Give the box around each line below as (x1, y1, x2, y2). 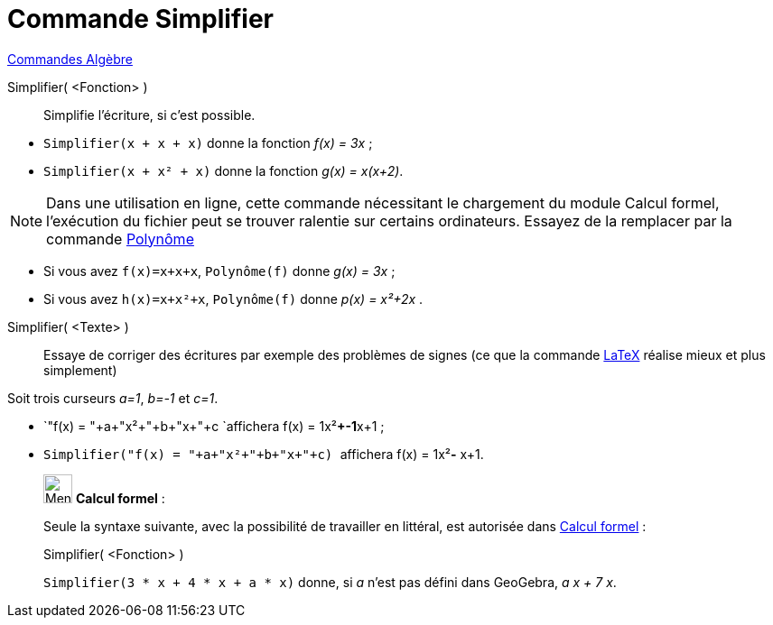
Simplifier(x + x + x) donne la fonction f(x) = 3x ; (43, 134, 373, 151)
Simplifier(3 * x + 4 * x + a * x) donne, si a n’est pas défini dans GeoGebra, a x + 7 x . (43, 574, 617, 590)
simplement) (43, 362, 117, 378)
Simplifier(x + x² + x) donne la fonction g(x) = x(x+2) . (43, 162, 404, 179)
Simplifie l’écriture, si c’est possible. (43, 106, 256, 123)
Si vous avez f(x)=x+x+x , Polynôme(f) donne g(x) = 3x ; (43, 262, 396, 279)
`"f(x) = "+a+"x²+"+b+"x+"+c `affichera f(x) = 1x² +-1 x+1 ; (43, 418, 385, 434)
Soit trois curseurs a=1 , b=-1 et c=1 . (7, 390, 219, 406)
